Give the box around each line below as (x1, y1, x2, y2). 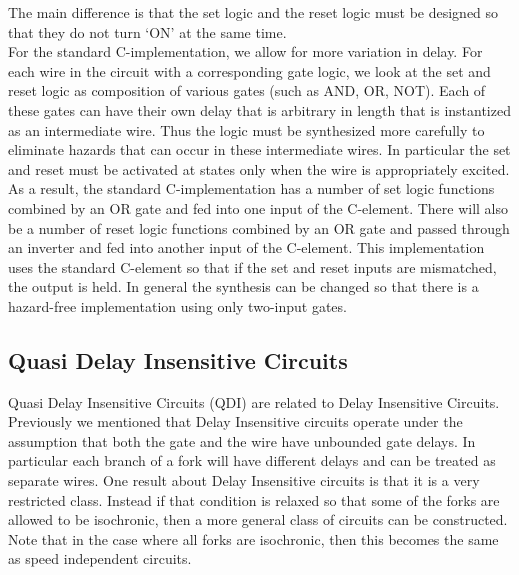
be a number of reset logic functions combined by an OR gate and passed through (8, 217, 510, 238)
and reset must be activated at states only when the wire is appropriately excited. (8, 158, 510, 179)
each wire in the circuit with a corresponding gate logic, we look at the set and (8, 60, 491, 81)
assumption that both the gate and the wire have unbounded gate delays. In (8, 430, 476, 451)
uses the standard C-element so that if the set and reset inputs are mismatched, (8, 256, 497, 277)
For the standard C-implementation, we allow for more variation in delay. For (8, 41, 483, 62)
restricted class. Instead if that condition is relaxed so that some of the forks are (8, 489, 500, 510)
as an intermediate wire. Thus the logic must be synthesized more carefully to (8, 119, 485, 140)
